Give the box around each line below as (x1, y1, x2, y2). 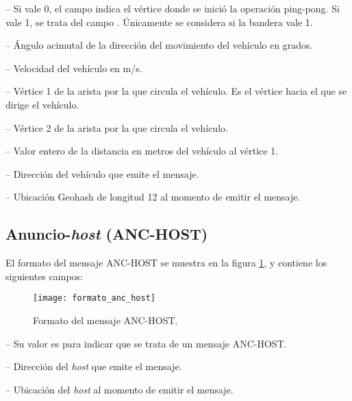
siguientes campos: (5, 268, 83, 283)
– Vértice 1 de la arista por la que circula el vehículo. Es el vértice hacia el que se (5, 84, 347, 98)
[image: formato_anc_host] (33, 293, 155, 303)
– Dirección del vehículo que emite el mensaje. (5, 166, 199, 181)
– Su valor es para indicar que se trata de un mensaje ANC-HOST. (5, 336, 287, 350)
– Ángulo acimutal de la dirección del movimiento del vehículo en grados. (5, 38, 313, 52)
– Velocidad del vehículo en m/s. (5, 60, 142, 75)
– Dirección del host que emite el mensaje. (5, 359, 182, 374)
